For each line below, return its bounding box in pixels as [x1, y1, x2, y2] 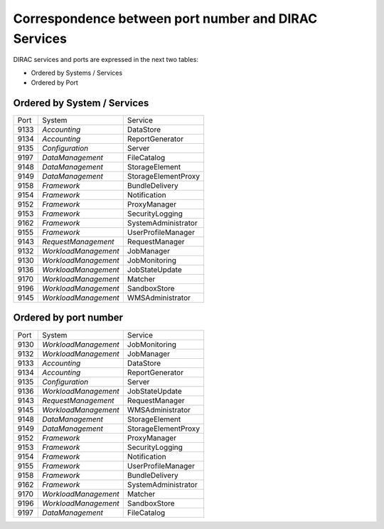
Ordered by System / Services [13, 97, 149, 109]
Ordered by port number [13, 312, 124, 324]
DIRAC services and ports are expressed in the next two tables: [13, 56, 199, 64]
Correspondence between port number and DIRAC [13, 11, 318, 26]
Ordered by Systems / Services [31, 68, 123, 77]
